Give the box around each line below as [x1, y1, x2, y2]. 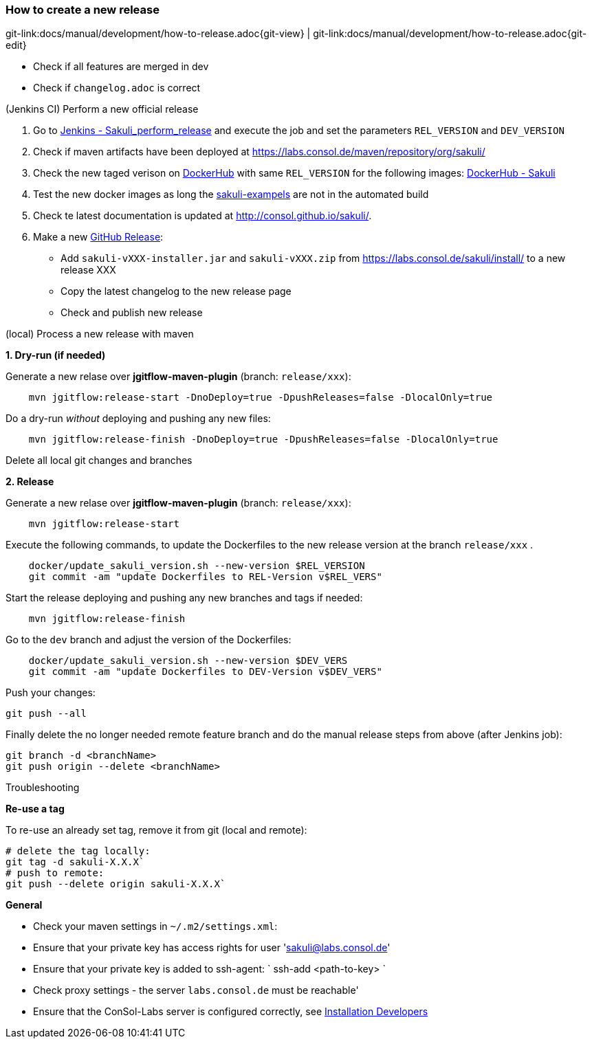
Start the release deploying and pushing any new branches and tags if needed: [6, 592, 363, 604]
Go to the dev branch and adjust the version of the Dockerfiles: [6, 634, 292, 646]
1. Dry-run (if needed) [6, 349, 106, 362]
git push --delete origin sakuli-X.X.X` [6, 878, 226, 890]
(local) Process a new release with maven [6, 328, 194, 340]
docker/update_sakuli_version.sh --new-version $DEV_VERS [28, 655, 348, 667]
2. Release [6, 476, 54, 488]
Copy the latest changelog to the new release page [61, 285, 292, 298]
